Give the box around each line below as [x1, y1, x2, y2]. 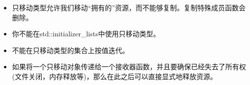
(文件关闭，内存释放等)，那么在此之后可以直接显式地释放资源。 [12, 71, 217, 81]
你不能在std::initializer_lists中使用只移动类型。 [12, 28, 160, 39]
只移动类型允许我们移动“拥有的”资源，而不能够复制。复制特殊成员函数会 [12, 2, 246, 12]
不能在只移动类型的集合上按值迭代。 [12, 45, 129, 55]
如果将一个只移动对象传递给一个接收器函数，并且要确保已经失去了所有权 [12, 61, 246, 72]
